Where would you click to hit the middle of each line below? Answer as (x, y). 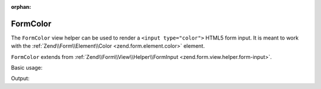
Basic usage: (27, 68)
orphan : (21, 7)
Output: (20, 78)
